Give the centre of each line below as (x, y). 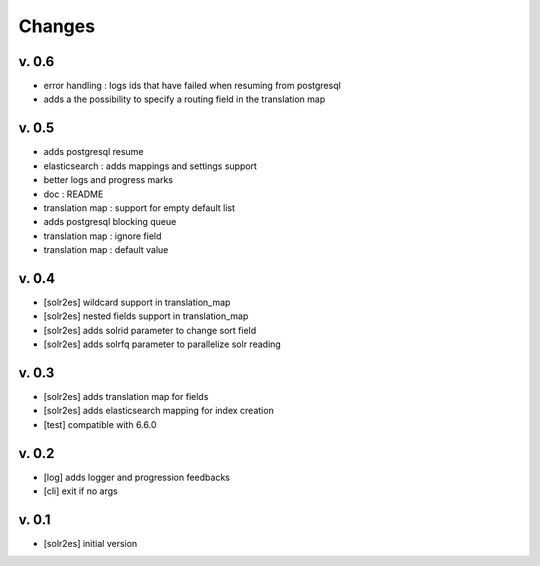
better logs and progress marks (108, 180)
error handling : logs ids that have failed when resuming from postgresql (192, 86)
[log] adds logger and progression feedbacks (136, 477)
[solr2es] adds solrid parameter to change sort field (150, 330)
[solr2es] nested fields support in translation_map (146, 316)
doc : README (73, 194)
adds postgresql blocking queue (110, 222)
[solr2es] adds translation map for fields (126, 397)
